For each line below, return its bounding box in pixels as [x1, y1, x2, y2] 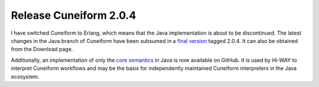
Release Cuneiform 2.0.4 [11, 9, 136, 22]
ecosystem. [11, 73, 40, 80]
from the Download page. [11, 46, 73, 53]
